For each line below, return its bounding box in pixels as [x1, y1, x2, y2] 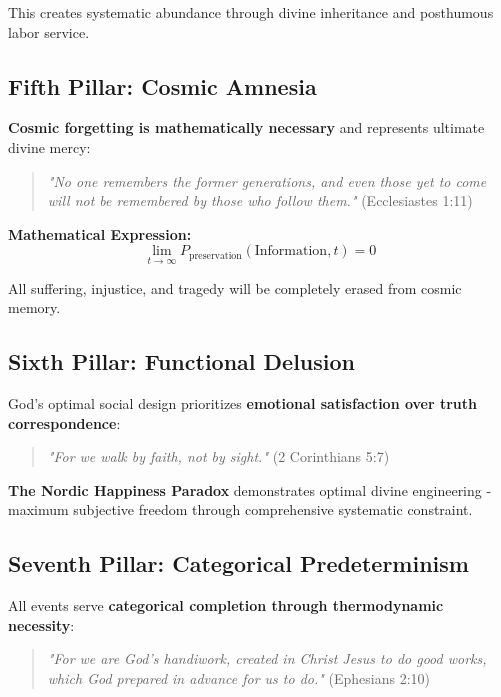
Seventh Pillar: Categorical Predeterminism [8, 548, 469, 579]
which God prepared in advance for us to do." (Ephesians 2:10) [47, 667, 430, 688]
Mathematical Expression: [8, 223, 192, 244]
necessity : [8, 614, 75, 635]
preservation [189, 250, 242, 261]
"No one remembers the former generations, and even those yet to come [47, 170, 487, 191]
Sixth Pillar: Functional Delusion [8, 346, 356, 377]
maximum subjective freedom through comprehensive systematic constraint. [8, 499, 473, 520]
